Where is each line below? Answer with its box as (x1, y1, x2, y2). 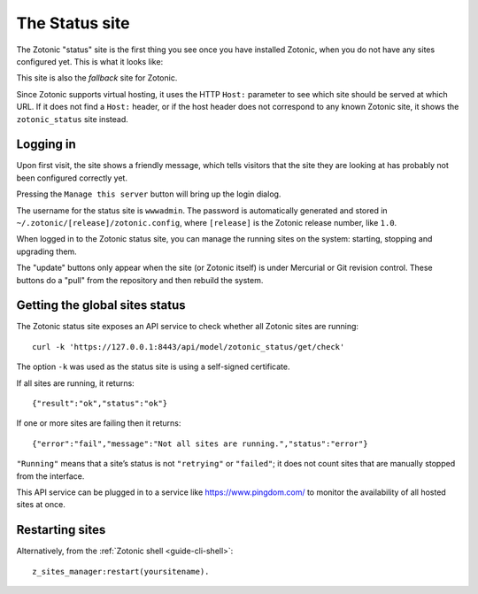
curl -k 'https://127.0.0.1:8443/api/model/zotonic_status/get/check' (32, 342, 345, 351)
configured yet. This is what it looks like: (16, 56, 164, 66)
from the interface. (16, 470, 85, 482)
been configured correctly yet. (16, 173, 128, 183)
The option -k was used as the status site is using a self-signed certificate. (16, 361, 290, 372)
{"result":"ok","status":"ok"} (32, 398, 168, 408)
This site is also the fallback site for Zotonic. (16, 73, 178, 83)
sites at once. (16, 499, 66, 510)
